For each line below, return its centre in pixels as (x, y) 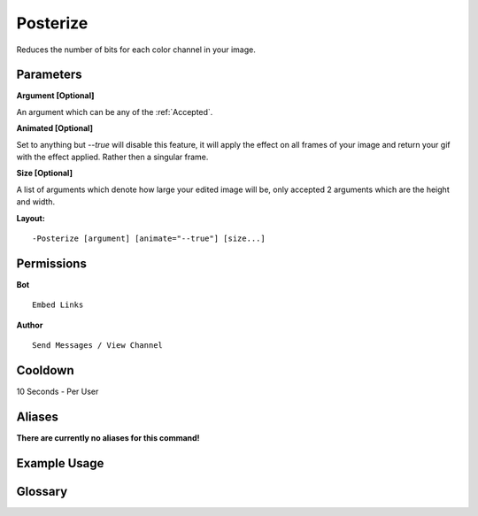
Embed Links (58, 305)
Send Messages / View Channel (98, 346)
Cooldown (45, 370)
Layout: (31, 218)
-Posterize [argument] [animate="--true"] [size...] (149, 238)
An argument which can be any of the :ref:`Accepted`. (115, 112)
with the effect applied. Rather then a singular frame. (112, 157)
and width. (36, 202)
